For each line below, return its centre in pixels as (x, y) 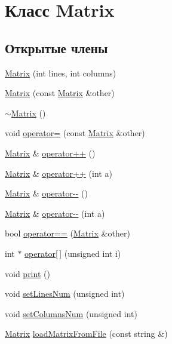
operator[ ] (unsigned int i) (73, 253)
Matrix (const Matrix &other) (60, 93)
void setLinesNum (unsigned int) (65, 294)
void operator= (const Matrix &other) (75, 133)
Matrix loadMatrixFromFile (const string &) (86, 334)
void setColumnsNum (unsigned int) (71, 313)
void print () (27, 273)
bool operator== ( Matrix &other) (67, 233)
